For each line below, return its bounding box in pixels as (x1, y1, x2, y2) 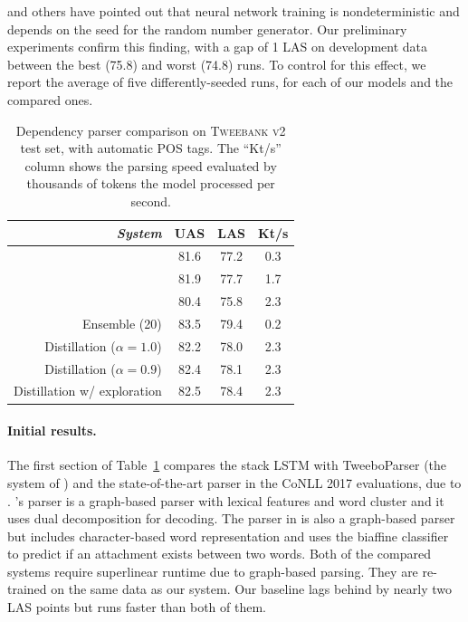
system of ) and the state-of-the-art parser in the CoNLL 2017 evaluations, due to (7, 473, 462, 492)
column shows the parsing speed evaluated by (24, 156, 277, 175)
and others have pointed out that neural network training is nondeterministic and (7, 2, 460, 20)
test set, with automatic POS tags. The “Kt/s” (20, 139, 282, 158)
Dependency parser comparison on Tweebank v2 (15, 120, 286, 139)
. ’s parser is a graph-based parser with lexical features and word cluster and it (7, 491, 444, 510)
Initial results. (7, 421, 97, 440)
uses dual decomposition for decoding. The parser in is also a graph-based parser (7, 509, 455, 528)
